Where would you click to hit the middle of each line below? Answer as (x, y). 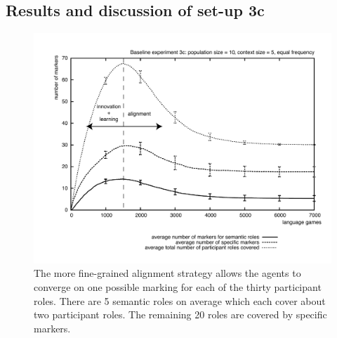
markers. (52, 328)
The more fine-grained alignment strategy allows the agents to (167, 273)
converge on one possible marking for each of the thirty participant (178, 286)
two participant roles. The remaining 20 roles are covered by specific (180, 314)
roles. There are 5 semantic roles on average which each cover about (180, 300)
